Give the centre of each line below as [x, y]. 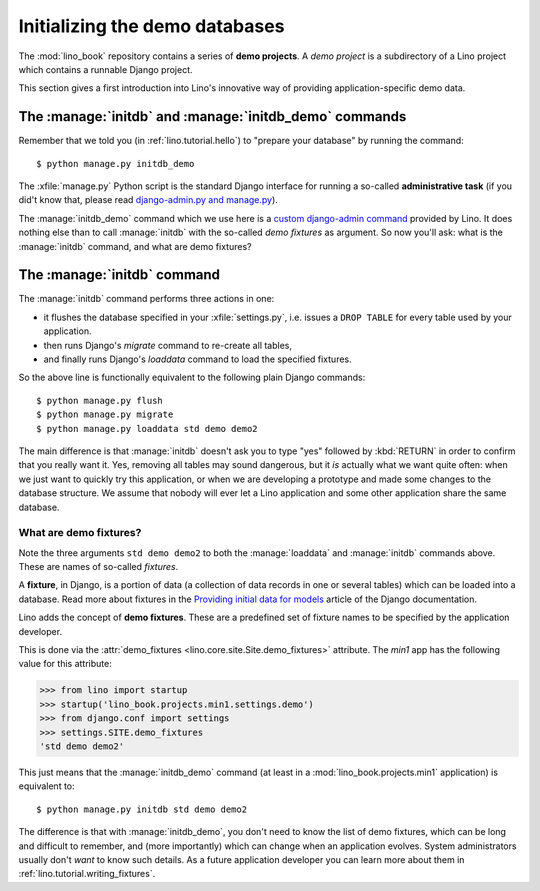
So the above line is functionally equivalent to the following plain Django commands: [192, 377]
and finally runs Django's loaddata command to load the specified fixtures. [197, 359]
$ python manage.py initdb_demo [115, 163]
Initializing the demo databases [151, 26]
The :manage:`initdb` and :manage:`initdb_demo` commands [212, 116]
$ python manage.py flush [100, 400]
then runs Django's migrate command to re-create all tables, [168, 345]
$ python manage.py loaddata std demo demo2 [147, 428]
